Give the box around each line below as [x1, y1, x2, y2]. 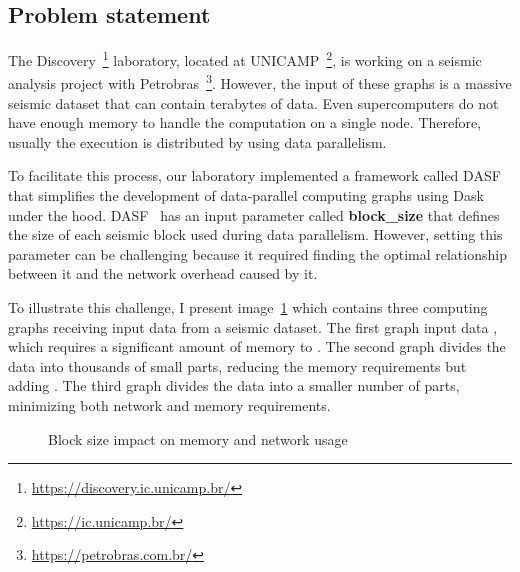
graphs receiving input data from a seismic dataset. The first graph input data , [8, 316, 498, 337]
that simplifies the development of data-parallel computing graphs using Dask [8, 185, 484, 206]
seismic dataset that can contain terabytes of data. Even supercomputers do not [8, 92, 499, 113]
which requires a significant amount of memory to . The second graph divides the [8, 336, 506, 357]
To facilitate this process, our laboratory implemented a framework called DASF [8, 165, 501, 186]
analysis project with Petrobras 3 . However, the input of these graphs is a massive [8, 70, 512, 94]
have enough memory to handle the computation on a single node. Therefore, [8, 112, 482, 133]
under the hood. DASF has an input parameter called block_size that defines [8, 204, 500, 225]
